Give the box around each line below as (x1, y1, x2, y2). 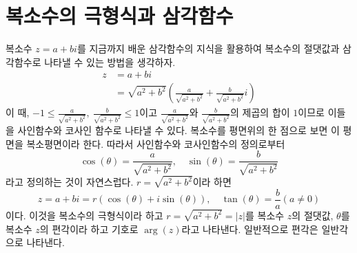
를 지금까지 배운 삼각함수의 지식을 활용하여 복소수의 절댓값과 (76, 41, 340, 56)
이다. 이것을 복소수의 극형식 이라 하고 (6, 208, 163, 222)
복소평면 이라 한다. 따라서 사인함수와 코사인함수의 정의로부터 (26, 136, 285, 151)
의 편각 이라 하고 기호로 (39, 221, 139, 236)
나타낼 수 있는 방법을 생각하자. (44, 54, 176, 69)
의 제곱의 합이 (230, 105, 290, 120)
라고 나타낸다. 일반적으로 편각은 (181, 221, 318, 236)
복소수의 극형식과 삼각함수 (6, 1, 234, 30)
